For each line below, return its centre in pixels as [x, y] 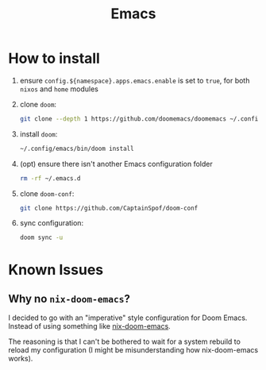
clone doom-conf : [47, 193]
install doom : [39, 134]
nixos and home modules [59, 89]
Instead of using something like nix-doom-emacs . [89, 326]
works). [21, 359]
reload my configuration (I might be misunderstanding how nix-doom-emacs [133, 350]
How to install [54, 58]
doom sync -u [41, 238]
